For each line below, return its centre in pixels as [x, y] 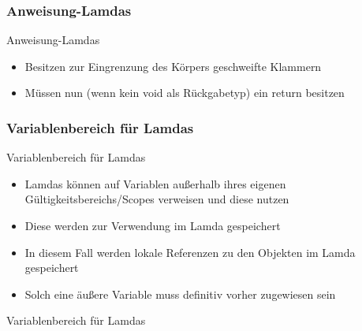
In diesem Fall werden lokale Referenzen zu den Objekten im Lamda [190, 252]
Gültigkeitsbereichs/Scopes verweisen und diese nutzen [157, 199]
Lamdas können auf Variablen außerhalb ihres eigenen [155, 183]
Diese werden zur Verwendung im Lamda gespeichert [153, 225]
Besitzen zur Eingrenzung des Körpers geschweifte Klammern [173, 66]
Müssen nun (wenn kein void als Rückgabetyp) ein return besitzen [185, 93]
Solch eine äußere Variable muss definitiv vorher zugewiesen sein [180, 294]
